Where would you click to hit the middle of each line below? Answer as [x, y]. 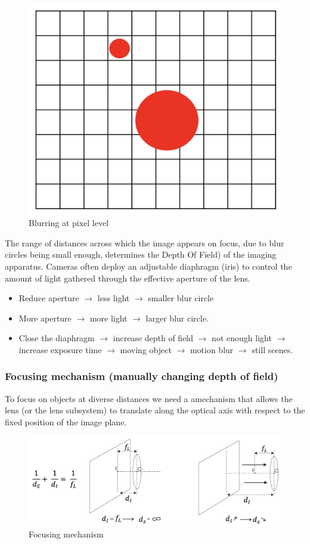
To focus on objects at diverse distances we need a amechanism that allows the [149, 398]
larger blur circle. [177, 318]
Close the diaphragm [57, 338]
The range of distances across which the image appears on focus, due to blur [145, 242]
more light [108, 318]
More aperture [45, 318]
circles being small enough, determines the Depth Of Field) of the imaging [141, 254]
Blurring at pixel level [69, 223]
